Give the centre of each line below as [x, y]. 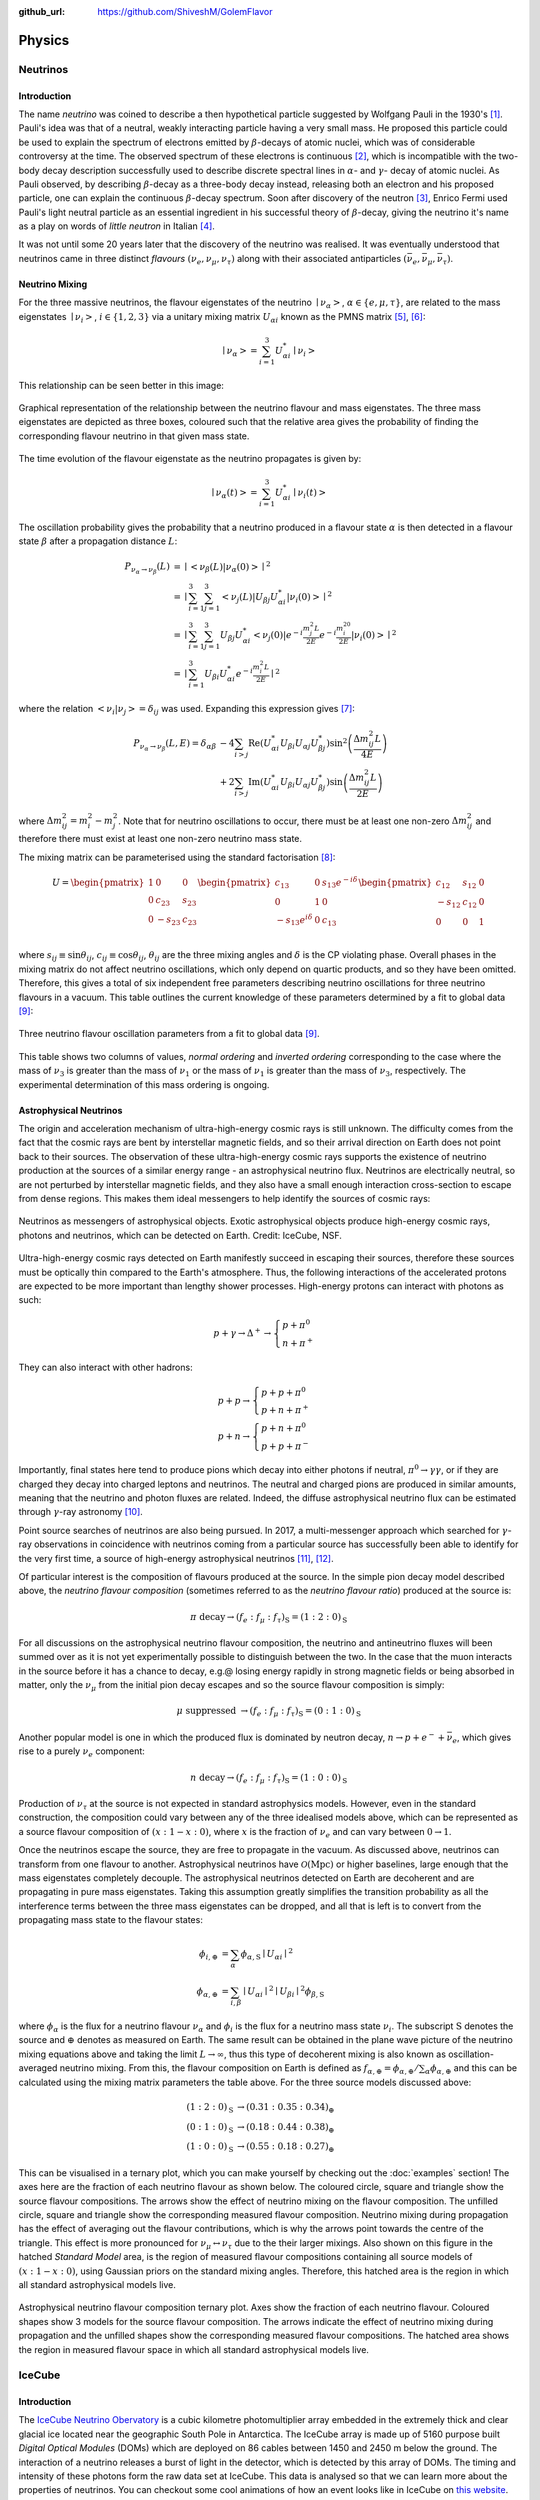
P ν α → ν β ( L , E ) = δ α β [175, 745]
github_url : [41, 11]
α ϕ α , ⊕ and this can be [471, 2069]
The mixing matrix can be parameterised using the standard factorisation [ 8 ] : [177, 857]
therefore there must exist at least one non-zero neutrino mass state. [160, 839]
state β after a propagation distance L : [98, 541]
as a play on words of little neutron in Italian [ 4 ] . [116, 226]
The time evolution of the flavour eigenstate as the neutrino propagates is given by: [190, 459]
